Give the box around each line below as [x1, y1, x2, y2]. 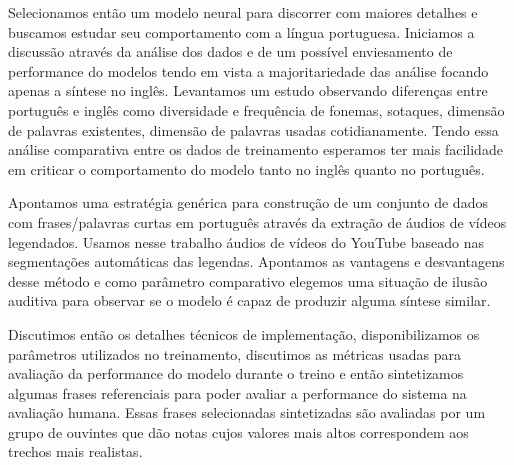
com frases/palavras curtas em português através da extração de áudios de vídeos [8, 211, 507, 232]
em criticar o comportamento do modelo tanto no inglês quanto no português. [8, 158, 485, 179]
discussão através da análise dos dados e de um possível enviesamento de [8, 41, 453, 62]
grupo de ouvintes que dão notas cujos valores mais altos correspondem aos [8, 421, 469, 442]
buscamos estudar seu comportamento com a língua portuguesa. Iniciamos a [8, 21, 475, 42]
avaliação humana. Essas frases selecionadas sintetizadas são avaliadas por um [8, 402, 486, 423]
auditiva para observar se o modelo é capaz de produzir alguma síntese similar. [8, 290, 491, 311]
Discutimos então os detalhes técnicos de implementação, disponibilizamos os [8, 323, 480, 344]
